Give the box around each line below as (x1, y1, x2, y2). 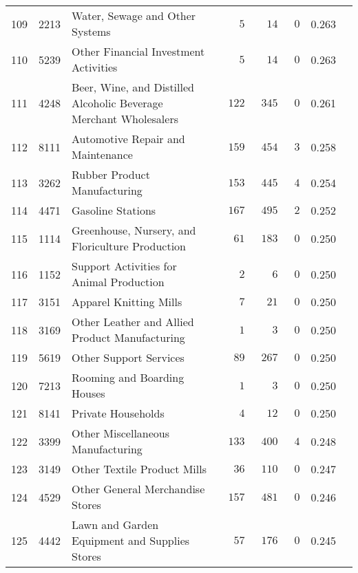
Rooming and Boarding (72, 369, 185, 385)
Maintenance (72, 147, 133, 162)
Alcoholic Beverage (72, 95, 163, 111)
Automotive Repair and (72, 131, 185, 147)
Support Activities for (72, 258, 177, 274)
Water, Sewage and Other (72, 8, 196, 23)
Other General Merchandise (72, 481, 205, 497)
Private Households (72, 405, 165, 421)
